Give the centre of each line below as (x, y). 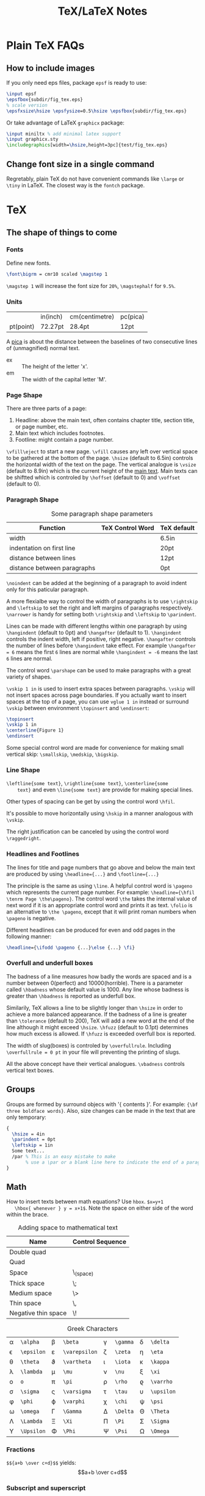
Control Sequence (99, 1242)
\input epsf (21, 94)
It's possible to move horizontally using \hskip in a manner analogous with (100, 813)
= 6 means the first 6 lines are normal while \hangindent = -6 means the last (102, 652)
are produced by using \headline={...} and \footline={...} (83, 874)
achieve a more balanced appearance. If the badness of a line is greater (97, 1014)
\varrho (161, 1381)
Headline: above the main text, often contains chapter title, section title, (105, 420)
